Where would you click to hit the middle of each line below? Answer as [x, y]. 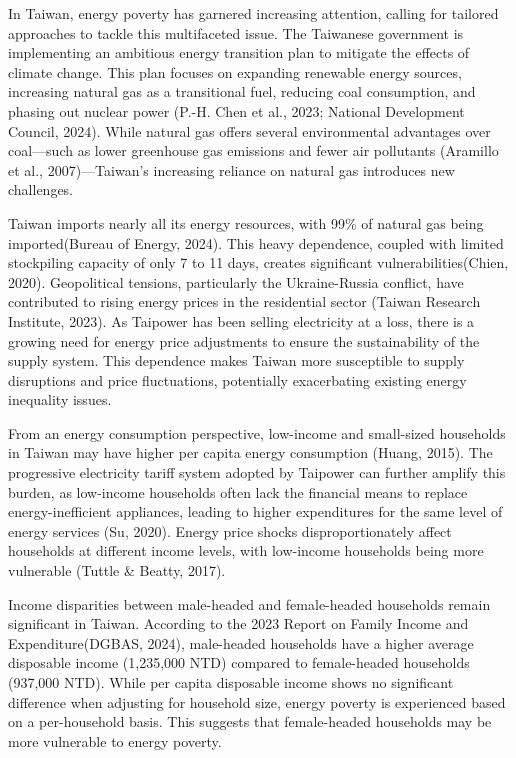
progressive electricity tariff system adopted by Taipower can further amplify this [257, 472]
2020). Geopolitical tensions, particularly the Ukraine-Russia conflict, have [236, 281]
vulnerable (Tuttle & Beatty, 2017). [117, 570]
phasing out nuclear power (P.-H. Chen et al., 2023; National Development [236, 110]
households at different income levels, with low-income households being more [246, 550]
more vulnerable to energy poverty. [115, 740]
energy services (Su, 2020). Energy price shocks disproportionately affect [230, 530]
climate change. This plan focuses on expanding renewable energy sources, [235, 71]
